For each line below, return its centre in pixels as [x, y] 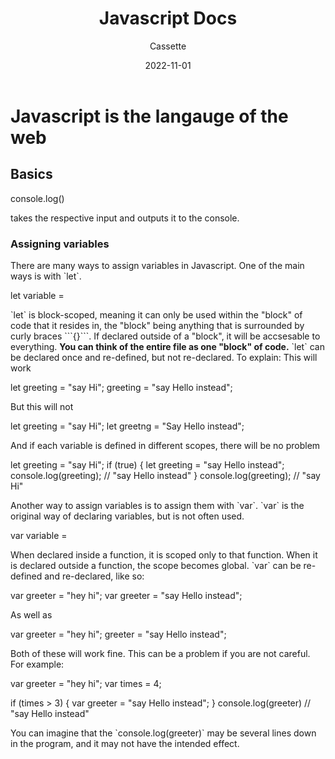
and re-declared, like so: [94, 576]
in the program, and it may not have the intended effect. [125, 744]
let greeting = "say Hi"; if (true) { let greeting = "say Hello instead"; [147, 465]
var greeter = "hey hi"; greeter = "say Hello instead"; [118, 634]
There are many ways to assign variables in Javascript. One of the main [157, 266]
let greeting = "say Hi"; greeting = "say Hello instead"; [121, 388]
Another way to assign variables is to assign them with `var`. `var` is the [157, 506]
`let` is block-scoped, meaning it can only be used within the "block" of [156, 315]
